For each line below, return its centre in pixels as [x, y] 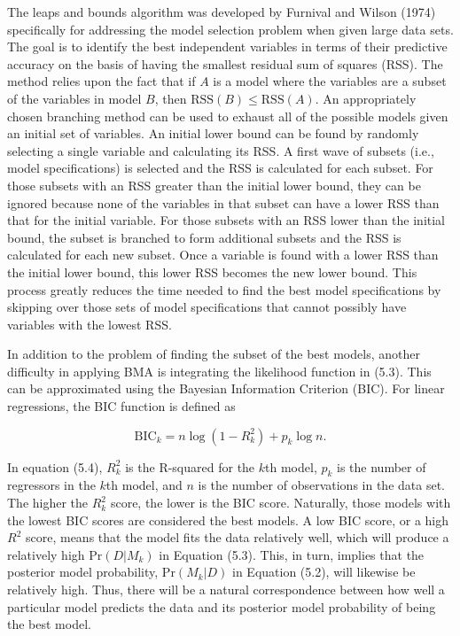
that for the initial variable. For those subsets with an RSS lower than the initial [226, 220]
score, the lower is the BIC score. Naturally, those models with [281, 503]
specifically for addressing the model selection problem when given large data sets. [230, 29]
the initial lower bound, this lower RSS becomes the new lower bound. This [212, 271]
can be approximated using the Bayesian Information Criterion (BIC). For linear [226, 388]
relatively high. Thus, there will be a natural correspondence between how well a [226, 589]
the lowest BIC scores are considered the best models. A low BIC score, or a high [228, 520]
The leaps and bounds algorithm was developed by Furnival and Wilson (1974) [222, 12]
